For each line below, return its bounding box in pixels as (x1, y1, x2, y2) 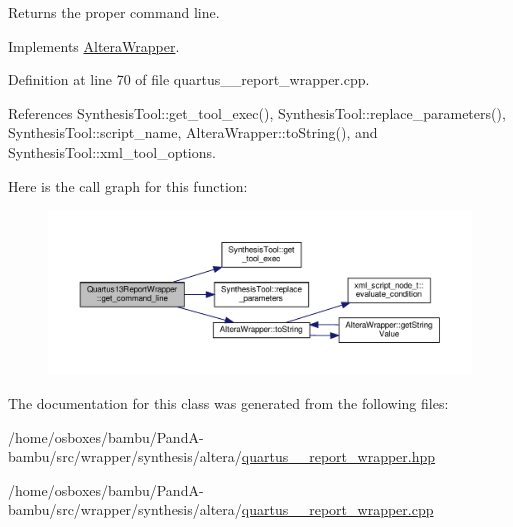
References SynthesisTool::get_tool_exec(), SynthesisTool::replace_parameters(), (8, 102, 506, 123)
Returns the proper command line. (8, 2, 220, 22)
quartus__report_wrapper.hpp (241, 446, 436, 467)
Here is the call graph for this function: (8, 175, 248, 196)
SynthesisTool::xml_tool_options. (8, 141, 216, 162)
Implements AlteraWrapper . (8, 35, 180, 56)
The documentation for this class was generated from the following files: (8, 392, 449, 413)
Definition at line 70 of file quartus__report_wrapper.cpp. (8, 69, 370, 90)
